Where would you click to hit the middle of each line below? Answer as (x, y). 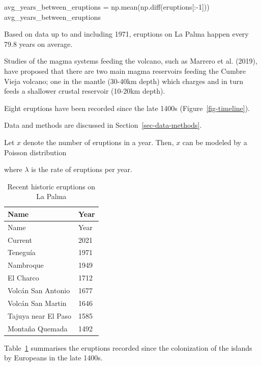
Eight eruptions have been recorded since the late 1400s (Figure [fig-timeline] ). (127, 108)
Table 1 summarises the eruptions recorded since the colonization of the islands (128, 347)
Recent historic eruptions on (51, 186)
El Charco (23, 278)
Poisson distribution (35, 152)
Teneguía (22, 252)
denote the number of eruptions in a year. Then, (98, 142)
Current (20, 240)
